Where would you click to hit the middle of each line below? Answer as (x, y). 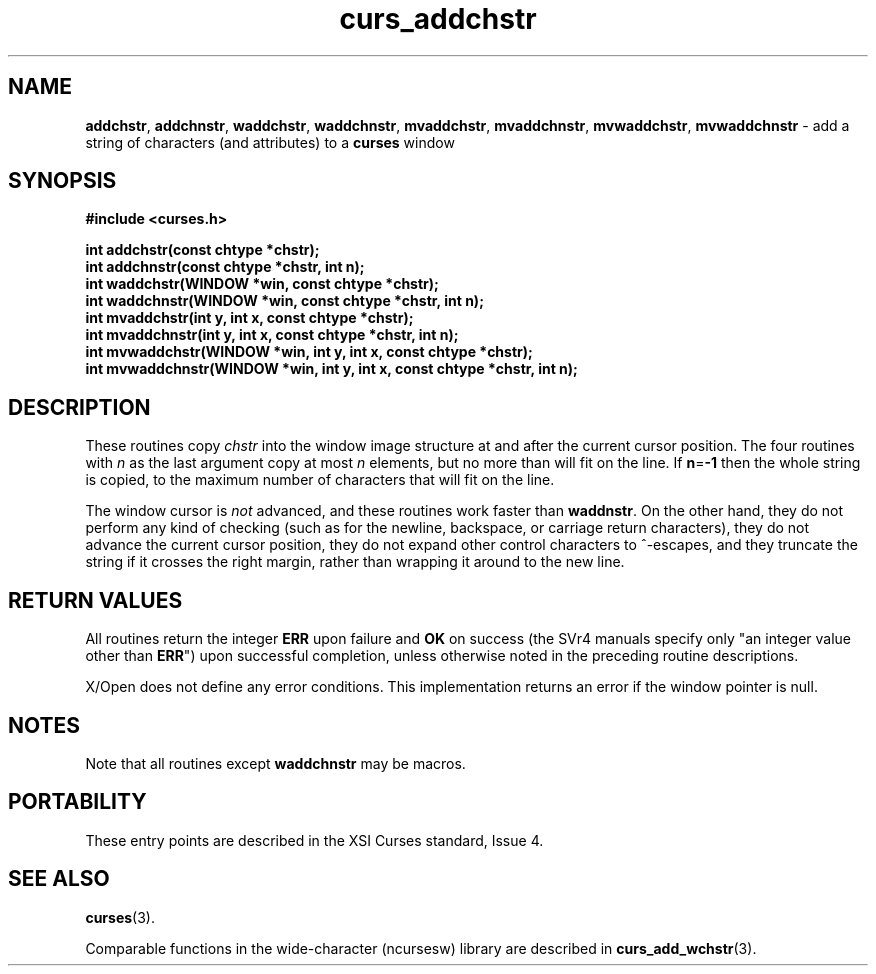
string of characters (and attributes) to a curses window (270, 142)
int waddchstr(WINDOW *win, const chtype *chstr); (262, 284)
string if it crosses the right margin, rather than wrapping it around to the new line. (355, 562)
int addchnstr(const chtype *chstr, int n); (225, 267)
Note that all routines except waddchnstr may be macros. (275, 763)
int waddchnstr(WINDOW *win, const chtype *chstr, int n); (284, 301)
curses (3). (120, 917)
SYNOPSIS (62, 181)
